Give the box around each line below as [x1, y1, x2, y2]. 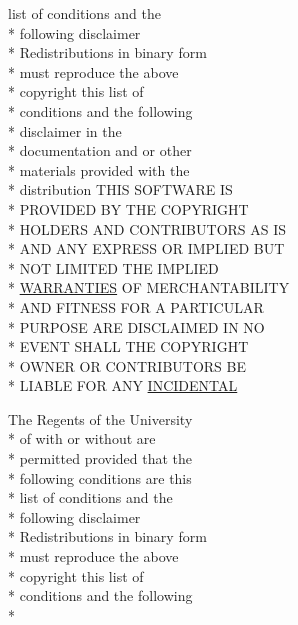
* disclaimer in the [8, 120, 122, 141]
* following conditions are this [8, 467, 192, 488]
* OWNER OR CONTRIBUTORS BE [8, 355, 246, 376]
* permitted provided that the [8, 448, 193, 469]
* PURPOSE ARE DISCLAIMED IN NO [8, 316, 265, 337]
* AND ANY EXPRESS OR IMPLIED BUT [8, 238, 285, 259]
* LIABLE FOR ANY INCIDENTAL [8, 375, 238, 396]
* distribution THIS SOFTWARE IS [8, 179, 233, 200]
